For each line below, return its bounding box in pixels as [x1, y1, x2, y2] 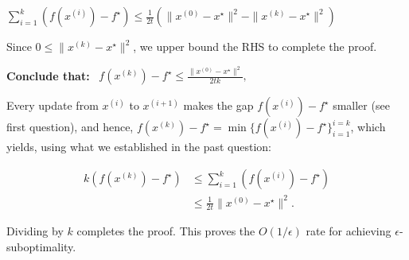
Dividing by [6, 223, 64, 239]
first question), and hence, [6, 118, 134, 135]
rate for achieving [306, 223, 391, 239]
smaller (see [333, 97, 390, 114]
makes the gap [183, 97, 254, 114]
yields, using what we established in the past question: [6, 138, 271, 155]
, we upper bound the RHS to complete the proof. [133, 38, 377, 54]
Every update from [6, 97, 99, 114]
